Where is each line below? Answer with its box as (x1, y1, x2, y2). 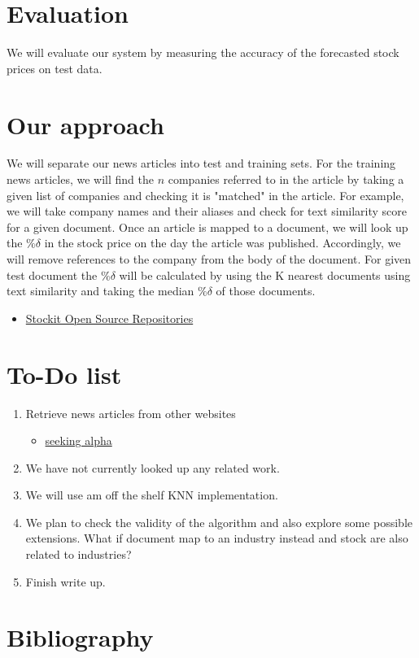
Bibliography (7, 621, 154, 654)
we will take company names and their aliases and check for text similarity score (7, 203, 408, 220)
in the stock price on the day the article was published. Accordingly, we (44, 234, 401, 251)
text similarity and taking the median (7, 282, 194, 299)
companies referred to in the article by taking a (168, 171, 404, 188)
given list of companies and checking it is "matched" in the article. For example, (7, 186, 404, 203)
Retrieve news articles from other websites (25, 404, 236, 421)
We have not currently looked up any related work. (25, 459, 280, 476)
